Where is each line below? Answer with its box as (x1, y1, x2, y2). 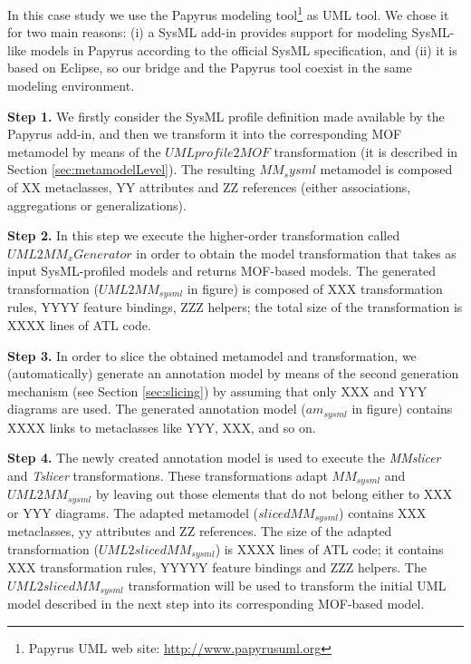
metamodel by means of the (7, 142, 161, 161)
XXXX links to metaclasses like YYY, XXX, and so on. (7, 417, 316, 436)
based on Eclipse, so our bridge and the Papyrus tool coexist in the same (7, 58, 412, 77)
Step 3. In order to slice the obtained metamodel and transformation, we (7, 346, 417, 365)
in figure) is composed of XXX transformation (187, 278, 443, 298)
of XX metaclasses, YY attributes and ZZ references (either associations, (7, 178, 411, 196)
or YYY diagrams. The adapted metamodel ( (7, 503, 259, 522)
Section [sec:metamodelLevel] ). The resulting (7, 160, 255, 179)
